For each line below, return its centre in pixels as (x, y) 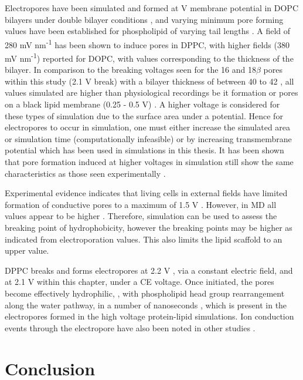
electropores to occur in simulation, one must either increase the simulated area (148, 127)
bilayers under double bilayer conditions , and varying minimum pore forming (144, 19)
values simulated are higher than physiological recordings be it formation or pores (151, 93)
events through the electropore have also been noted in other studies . (130, 327)
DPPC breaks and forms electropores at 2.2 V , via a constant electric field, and (149, 270)
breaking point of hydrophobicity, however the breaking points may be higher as (149, 227)
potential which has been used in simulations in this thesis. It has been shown (144, 150)
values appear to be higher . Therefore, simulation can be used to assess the (141, 216)
